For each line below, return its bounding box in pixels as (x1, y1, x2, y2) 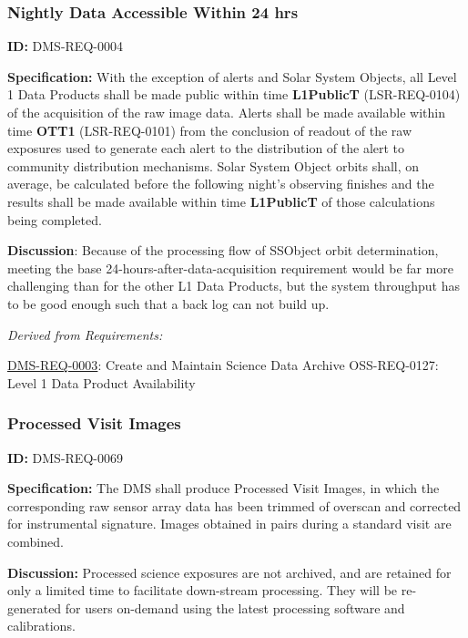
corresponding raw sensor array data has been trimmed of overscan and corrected (7, 496, 462, 515)
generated (7, 598, 62, 617)
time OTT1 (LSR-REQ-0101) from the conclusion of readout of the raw (7, 120, 412, 139)
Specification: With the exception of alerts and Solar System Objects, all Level (7, 67, 457, 86)
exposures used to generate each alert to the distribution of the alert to (7, 139, 405, 158)
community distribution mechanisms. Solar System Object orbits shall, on (7, 156, 420, 175)
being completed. (7, 210, 102, 229)
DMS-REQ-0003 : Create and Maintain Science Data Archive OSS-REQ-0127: (7, 355, 439, 375)
